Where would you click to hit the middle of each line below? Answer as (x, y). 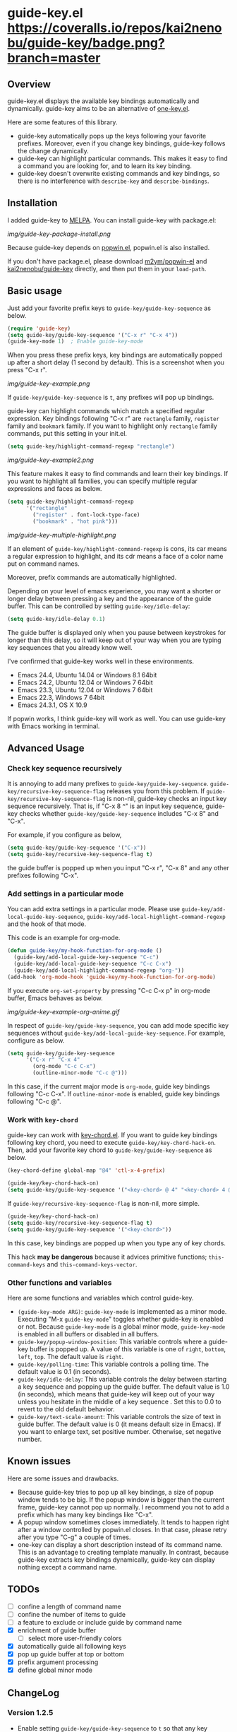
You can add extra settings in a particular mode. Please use (94, 909)
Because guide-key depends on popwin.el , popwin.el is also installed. (109, 247)
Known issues (39, 1461)
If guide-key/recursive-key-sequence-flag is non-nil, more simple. (103, 1204)
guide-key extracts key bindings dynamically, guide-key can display (116, 1560)
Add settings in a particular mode (66, 894)
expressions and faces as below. (55, 489)
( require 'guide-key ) (39, 328)
